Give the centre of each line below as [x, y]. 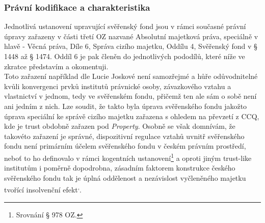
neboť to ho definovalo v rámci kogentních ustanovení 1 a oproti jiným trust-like [128, 157]
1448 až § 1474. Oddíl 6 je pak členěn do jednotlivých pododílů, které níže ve [125, 56]
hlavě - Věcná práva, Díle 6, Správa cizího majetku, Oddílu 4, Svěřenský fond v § [131, 46]
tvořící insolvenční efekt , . [43, 189]
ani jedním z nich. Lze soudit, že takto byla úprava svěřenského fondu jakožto [126, 106]
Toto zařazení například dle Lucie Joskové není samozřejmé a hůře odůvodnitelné [131, 76]
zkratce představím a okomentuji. [56, 66]
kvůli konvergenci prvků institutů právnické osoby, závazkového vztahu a [118, 86]
